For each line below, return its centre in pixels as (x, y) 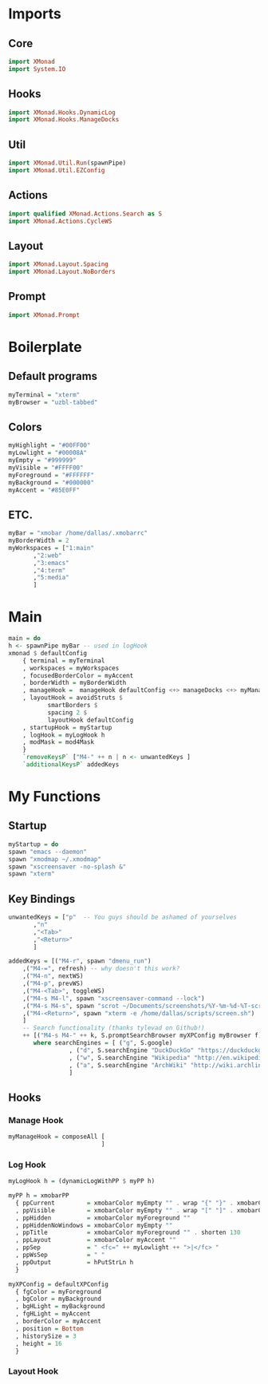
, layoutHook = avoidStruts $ (73, 698)
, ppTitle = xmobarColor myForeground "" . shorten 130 (128, 1233)
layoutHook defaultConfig (91, 720)
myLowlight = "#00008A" (48, 453)
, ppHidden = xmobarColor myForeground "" (103, 1218)
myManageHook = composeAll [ (57, 1137)
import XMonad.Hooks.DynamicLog (62, 113)
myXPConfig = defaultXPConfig (59, 1284)
